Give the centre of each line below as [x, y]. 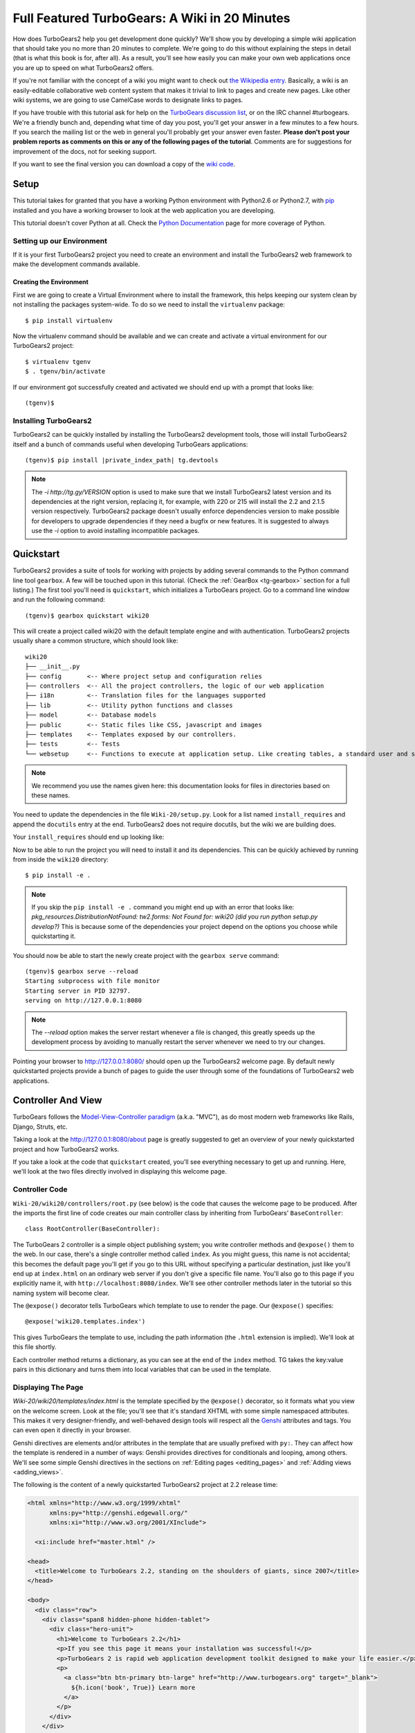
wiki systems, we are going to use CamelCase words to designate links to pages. [128, 100]
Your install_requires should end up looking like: [89, 837]
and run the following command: [59, 600]
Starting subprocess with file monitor [93, 981]
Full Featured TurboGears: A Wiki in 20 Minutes [151, 18]
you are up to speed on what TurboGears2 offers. [83, 68]
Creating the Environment [51, 282]
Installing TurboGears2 [53, 421]
